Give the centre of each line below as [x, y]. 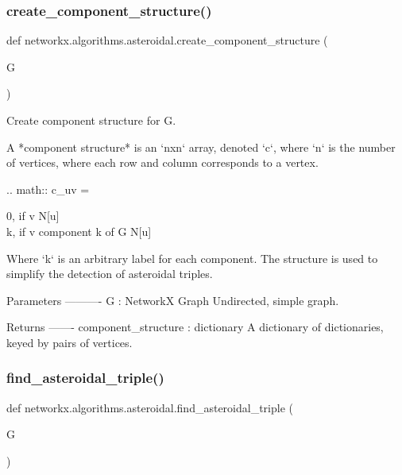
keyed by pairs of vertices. [70, 342]
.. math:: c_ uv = [48, 189]
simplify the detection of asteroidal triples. [110, 274]
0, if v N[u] [33, 216]
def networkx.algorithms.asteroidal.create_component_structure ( [167, 40]
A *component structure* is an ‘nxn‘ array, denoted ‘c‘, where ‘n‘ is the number [201, 147]
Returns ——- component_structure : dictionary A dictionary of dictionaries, [195, 327]
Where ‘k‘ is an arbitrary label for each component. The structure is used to [192, 258]
